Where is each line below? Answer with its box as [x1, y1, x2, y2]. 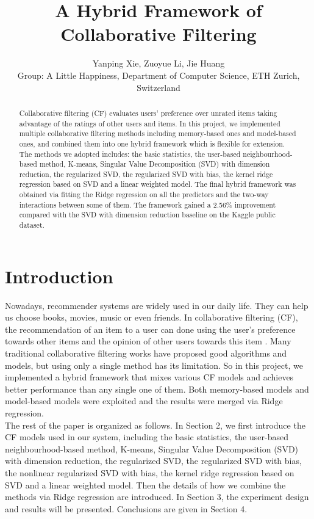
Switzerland [137, 81, 180, 93]
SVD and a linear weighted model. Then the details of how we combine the [5, 478, 286, 491]
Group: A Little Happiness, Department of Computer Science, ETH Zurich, [17, 68, 300, 81]
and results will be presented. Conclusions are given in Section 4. [5, 502, 248, 515]
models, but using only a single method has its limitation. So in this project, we [5, 358, 303, 371]
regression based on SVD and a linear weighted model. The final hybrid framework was [19, 179, 296, 189]
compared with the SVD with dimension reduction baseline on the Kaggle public [19, 209, 276, 220]
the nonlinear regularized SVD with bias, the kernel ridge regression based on [5, 466, 294, 479]
